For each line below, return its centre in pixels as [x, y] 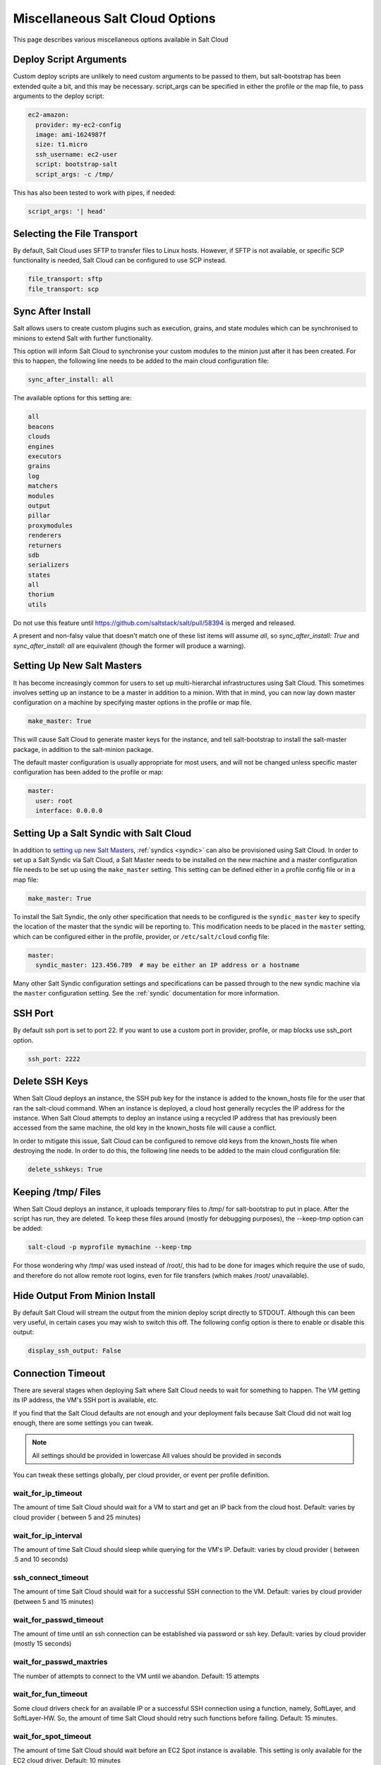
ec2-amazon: [49, 115]
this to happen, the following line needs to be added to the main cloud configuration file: [141, 361]
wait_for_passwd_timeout [58, 1620]
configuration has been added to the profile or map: [88, 772]
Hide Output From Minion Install [84, 1296]
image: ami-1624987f [71, 134]
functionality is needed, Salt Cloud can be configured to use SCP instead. [120, 261]
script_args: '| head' [67, 211]
